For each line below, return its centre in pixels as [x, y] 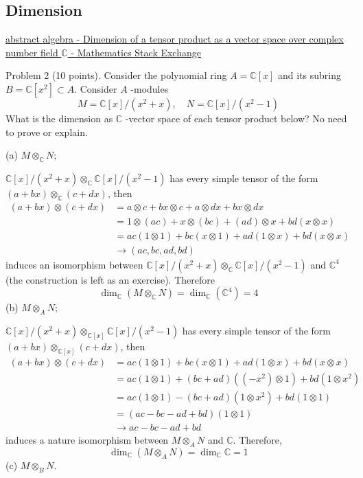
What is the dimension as [59, 118]
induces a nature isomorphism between [87, 440]
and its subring [309, 75]
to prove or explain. [47, 132]
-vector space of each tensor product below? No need [236, 118]
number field [32, 52]
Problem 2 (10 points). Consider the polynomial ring [116, 75]
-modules [150, 88]
